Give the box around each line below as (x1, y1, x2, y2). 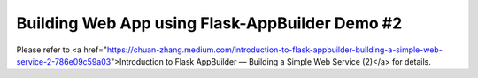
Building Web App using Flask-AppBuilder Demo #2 (16, 13, 403, 33)
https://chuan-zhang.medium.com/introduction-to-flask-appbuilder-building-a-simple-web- (106, 44, 443, 55)
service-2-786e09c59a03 (16, 56, 112, 66)
